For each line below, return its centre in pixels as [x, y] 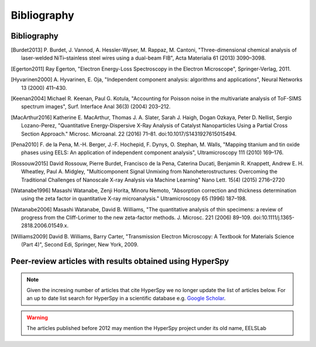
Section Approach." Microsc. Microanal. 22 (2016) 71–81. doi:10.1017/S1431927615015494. [129, 134]
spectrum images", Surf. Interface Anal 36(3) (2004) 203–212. [96, 107]
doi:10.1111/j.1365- [274, 218]
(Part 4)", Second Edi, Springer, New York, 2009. [80, 245]
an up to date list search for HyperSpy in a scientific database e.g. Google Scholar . [126, 299]
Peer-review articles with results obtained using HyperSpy [120, 261]
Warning [37, 317]
